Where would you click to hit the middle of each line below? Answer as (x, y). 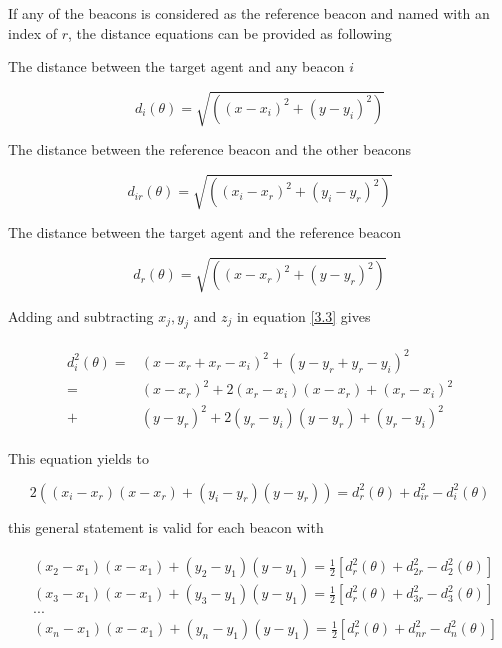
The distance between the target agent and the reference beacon (204, 232)
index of (33, 32)
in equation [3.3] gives (303, 315)
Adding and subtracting (81, 315)
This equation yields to (78, 458)
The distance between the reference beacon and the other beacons (210, 149)
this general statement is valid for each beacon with (166, 526)
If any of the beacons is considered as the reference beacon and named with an (249, 13)
